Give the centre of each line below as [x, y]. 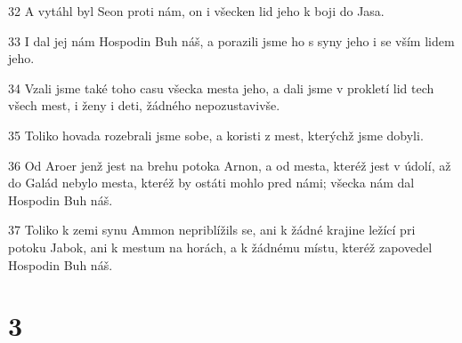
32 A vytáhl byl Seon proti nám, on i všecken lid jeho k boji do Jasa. [196, 11]
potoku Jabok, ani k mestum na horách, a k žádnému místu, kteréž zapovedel [220, 247]
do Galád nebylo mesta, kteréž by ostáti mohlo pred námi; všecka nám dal [211, 183]
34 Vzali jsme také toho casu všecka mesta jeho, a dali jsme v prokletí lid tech [221, 88]
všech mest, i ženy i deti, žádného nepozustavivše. [144, 105]
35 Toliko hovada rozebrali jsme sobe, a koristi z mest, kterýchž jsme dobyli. [216, 135]
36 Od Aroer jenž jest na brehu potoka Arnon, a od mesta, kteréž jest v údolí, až [230, 165]
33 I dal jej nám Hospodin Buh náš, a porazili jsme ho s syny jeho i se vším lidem [231, 40]
